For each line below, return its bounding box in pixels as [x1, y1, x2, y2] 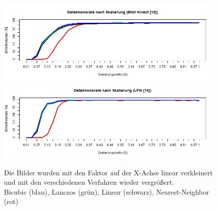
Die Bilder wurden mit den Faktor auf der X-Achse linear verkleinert [4, 167, 213, 177]
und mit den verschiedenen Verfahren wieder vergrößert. [4, 177, 174, 187]
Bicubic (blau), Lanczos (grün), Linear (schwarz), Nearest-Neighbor [4, 186, 210, 197]
